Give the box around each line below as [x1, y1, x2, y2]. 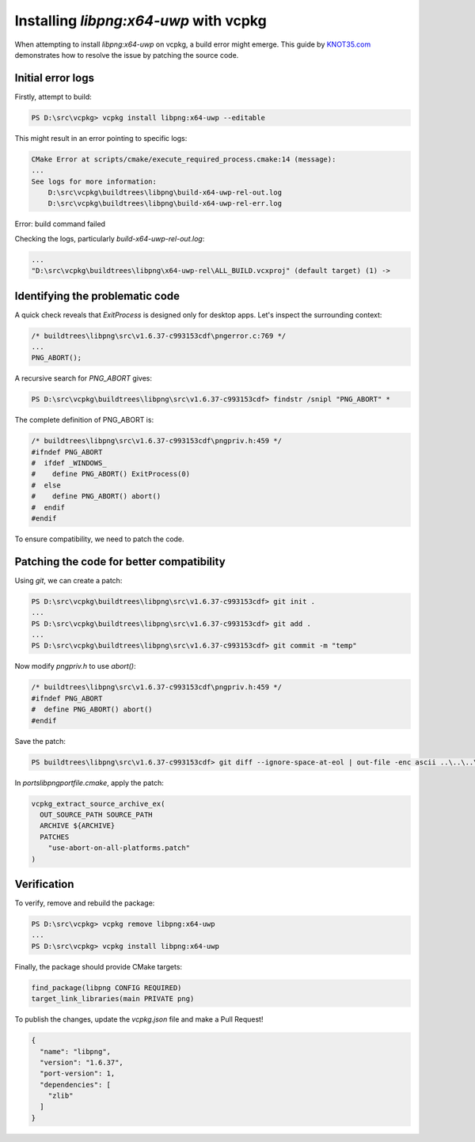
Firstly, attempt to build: [14, 92, 92, 101]
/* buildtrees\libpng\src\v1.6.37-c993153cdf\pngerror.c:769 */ [31, 331, 287, 340]
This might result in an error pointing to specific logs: [14, 133, 188, 142]
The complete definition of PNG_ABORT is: [14, 415, 154, 425]
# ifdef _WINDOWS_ [31, 459, 107, 468]
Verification [14, 877, 74, 890]
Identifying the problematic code [14, 289, 180, 302]
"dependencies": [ [40, 1080, 111, 1089]
